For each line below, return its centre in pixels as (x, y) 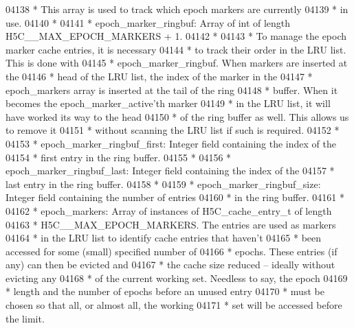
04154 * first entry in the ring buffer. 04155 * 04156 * (119, 157)
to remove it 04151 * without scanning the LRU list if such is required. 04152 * (173, 130)
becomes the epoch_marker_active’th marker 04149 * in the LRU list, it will (168, 103)
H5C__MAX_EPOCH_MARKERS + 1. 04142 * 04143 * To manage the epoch (176, 36)
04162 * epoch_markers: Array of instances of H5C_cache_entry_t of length (169, 210)
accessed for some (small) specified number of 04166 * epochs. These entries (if (172, 251)
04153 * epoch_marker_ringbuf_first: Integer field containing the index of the (171, 143)
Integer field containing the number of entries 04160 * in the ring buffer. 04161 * (175, 197)
